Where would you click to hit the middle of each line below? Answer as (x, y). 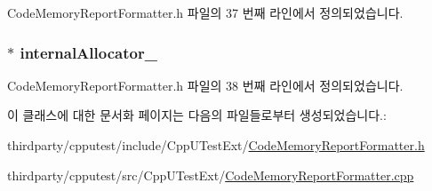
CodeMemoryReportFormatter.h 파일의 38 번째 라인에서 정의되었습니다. (205, 85)
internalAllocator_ (88, 52)
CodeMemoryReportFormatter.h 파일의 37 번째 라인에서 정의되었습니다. (205, 12)
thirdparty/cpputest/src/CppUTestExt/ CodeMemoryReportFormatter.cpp (211, 175)
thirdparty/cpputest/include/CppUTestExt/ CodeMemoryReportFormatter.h (216, 145)
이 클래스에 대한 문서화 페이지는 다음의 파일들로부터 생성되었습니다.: (197, 115)
